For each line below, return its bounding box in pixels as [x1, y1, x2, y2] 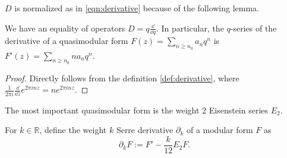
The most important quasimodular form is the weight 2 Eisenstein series [5, 103, 269, 116]
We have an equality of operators [5, 21, 125, 34]
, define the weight [39, 124, 107, 136]
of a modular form [186, 124, 253, 136]
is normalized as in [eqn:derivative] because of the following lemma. [14, 2, 260, 14]
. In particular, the [156, 21, 224, 34]
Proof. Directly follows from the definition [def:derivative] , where [5, 71, 239, 84]
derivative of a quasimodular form [5, 34, 128, 47]
